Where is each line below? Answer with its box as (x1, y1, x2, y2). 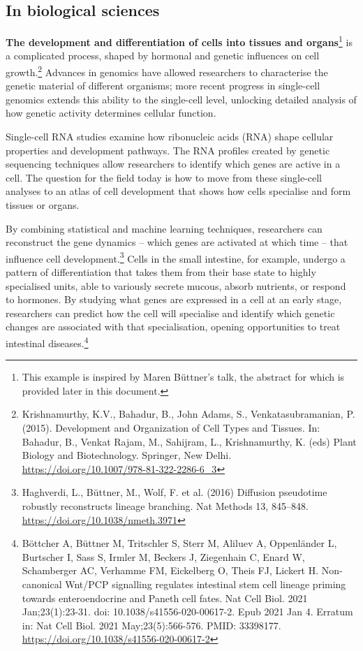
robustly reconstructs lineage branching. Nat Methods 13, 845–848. (22, 499, 309, 513)
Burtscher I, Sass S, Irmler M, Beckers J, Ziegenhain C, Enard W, (22, 549, 305, 564)
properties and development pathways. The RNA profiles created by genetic (6, 142, 330, 157)
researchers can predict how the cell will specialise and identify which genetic (6, 305, 335, 320)
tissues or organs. (6, 198, 80, 212)
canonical (22, 577, 62, 592)
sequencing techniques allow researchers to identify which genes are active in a (6, 156, 341, 171)
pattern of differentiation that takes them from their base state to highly (6, 265, 316, 279)
